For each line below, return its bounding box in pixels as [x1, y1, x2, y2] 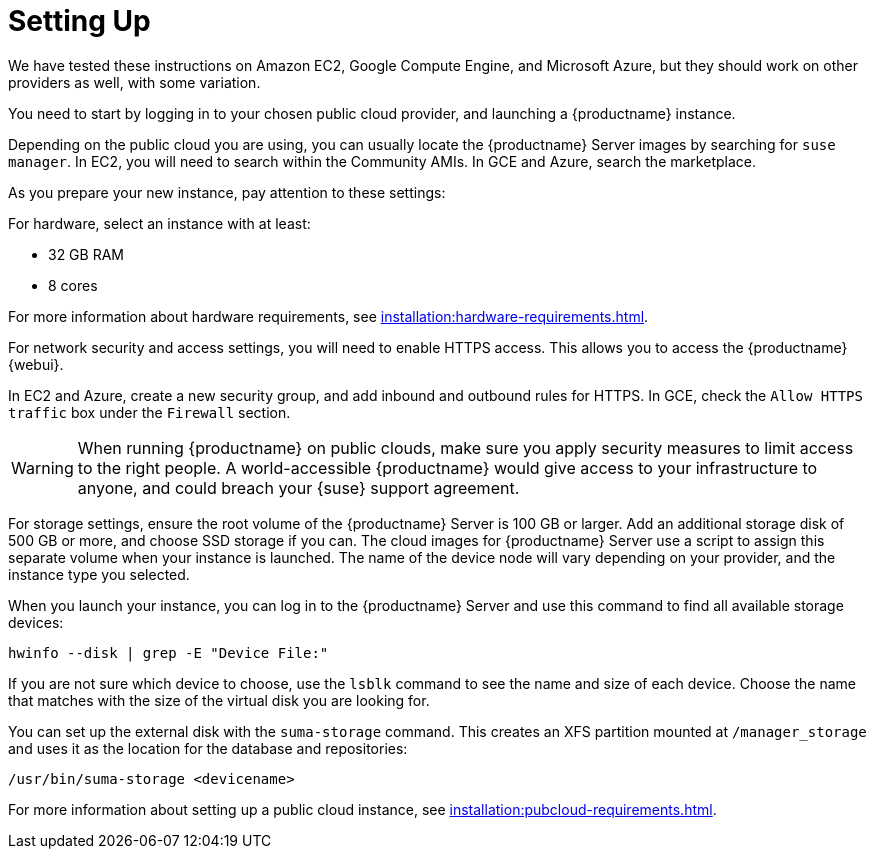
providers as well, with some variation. [8, 73, 261, 91]
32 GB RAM [48, 245, 124, 263]
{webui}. [8, 355, 64, 373]
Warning [11, 457, 74, 478]
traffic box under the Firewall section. [8, 403, 291, 421]
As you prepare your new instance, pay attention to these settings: [8, 183, 446, 201]
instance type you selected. [8, 565, 190, 583]
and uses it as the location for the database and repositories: [8, 739, 408, 757]
